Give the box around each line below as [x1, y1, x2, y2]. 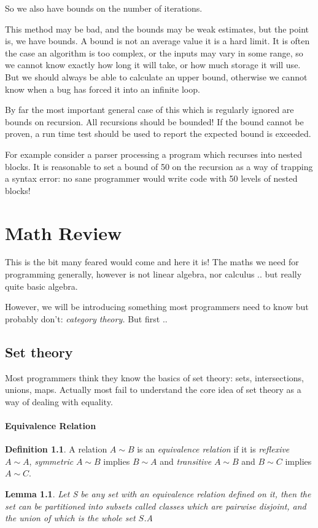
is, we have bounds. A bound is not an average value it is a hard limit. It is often [5, 34, 310, 47]
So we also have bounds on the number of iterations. [5, 2, 203, 14]
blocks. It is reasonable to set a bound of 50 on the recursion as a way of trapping [5, 160, 313, 173]
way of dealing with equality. [5, 395, 113, 408]
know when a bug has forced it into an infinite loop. [5, 82, 200, 95]
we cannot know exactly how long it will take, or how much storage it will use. [5, 58, 301, 71]
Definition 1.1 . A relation [5, 443, 107, 456]
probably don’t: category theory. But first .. [5, 312, 168, 325]
